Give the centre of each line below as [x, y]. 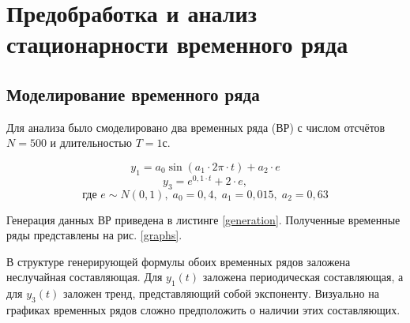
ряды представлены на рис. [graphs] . [94, 235]
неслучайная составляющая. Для [85, 277]
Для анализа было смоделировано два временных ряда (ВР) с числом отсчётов [196, 127]
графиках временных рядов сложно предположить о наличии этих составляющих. [203, 310]
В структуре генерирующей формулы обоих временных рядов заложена [179, 261]
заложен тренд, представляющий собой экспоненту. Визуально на [221, 293]
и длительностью [91, 143]
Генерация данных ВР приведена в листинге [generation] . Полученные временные [203, 219]
